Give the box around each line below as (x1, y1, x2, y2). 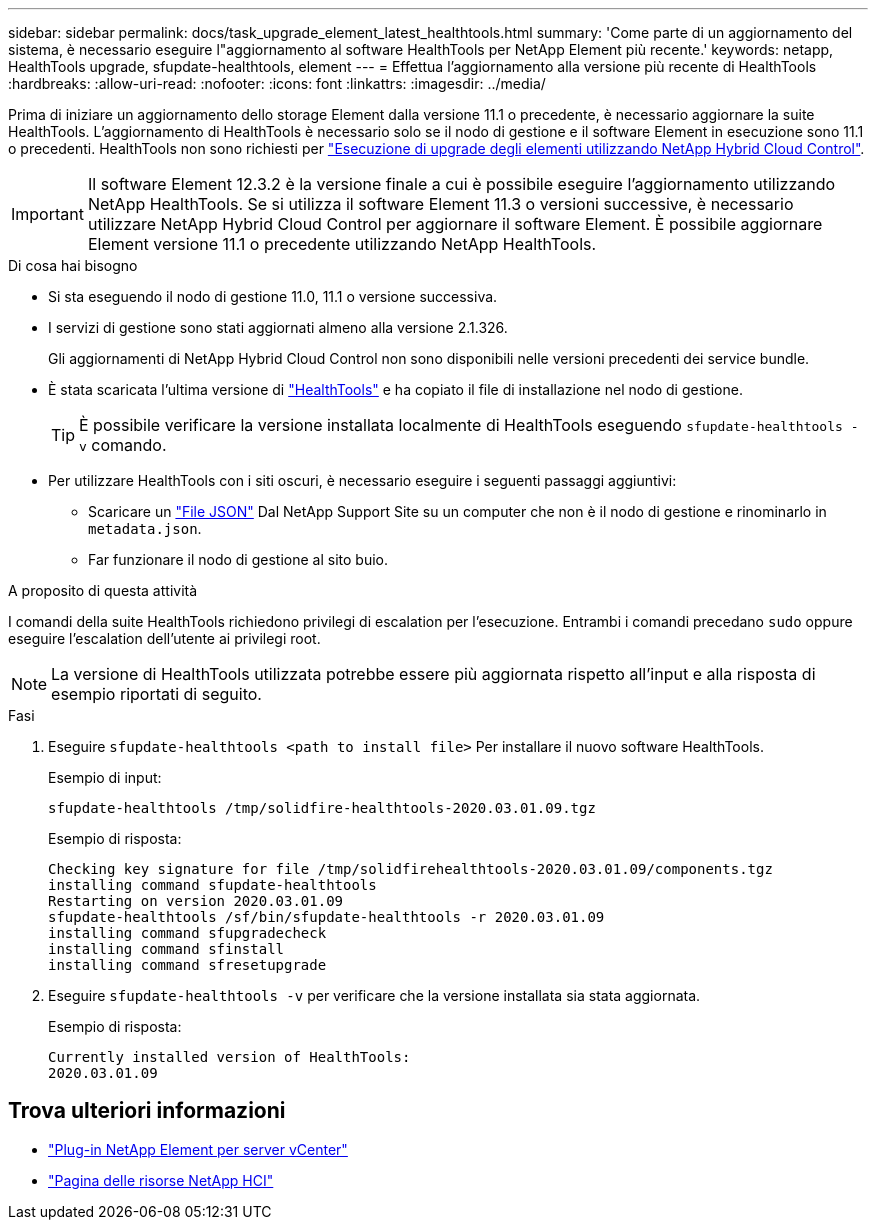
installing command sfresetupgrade (48, 957, 327, 973)
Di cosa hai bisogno (8, 257, 138, 274)
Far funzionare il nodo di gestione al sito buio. (88, 551, 388, 568)
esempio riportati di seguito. (51, 684, 262, 704)
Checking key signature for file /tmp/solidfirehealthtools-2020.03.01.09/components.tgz (48, 861, 773, 877)
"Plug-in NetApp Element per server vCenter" (48, 1140, 348, 1158)
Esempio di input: (48, 769, 162, 786)
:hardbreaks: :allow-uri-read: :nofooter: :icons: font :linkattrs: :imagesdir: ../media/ (8, 75, 546, 92)
